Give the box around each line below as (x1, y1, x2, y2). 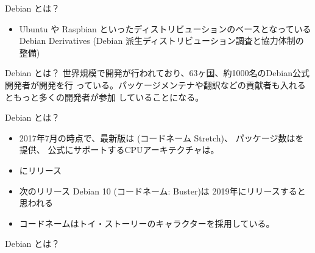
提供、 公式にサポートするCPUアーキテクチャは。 (19, 143, 219, 156)
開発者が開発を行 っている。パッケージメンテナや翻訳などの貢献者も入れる (5, 78, 306, 91)
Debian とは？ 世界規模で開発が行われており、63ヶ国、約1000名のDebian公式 (5, 66, 310, 79)
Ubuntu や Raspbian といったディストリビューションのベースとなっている (19, 22, 311, 35)
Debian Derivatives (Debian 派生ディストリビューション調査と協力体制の (19, 34, 304, 47)
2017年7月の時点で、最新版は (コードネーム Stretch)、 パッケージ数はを (19, 131, 304, 144)
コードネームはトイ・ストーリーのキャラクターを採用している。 (19, 216, 275, 229)
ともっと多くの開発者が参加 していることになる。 (5, 90, 204, 103)
